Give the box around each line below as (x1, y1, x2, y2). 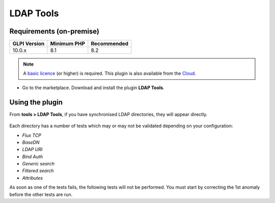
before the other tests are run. (9, 191, 73, 197)
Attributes (22, 175, 43, 181)
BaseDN (22, 139, 40, 145)
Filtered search (22, 168, 54, 174)
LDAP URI (22, 147, 43, 153)
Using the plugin (9, 98, 63, 106)
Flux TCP (22, 132, 42, 138)
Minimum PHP (50, 40, 86, 47)
